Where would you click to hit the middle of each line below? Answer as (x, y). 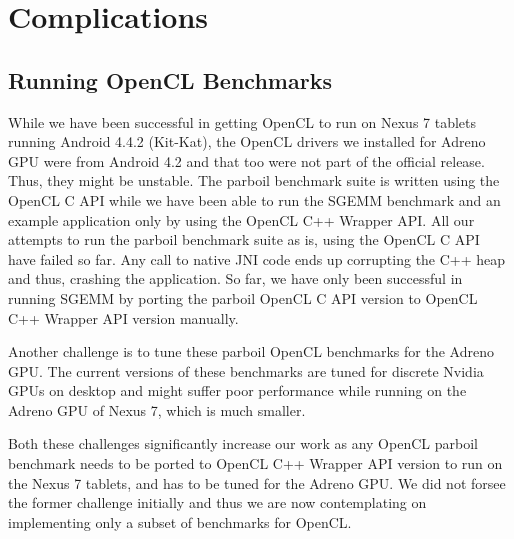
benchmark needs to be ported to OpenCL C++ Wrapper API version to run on (255, 463)
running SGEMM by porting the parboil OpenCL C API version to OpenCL (243, 297)
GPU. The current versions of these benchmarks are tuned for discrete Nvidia (246, 370)
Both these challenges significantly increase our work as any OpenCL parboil (243, 443)
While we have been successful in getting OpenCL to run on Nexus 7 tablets (242, 121)
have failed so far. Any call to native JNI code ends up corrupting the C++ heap (257, 258)
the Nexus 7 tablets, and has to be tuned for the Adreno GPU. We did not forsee (257, 482)
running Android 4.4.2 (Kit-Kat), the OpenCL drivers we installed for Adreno (247, 141)
